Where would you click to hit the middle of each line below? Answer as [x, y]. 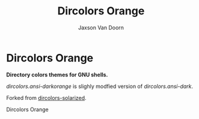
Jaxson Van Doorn [101, 28]
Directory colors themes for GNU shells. [57, 74]
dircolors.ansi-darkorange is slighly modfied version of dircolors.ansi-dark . [100, 86]
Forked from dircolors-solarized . [46, 97]
